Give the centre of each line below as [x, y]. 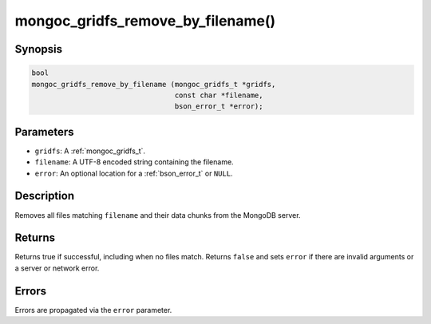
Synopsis [39, 49]
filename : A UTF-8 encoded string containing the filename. [134, 162]
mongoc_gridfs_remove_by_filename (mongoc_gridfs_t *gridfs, [154, 84]
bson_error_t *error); [219, 107]
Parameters [44, 132]
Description [45, 196]
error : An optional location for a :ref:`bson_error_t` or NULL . [134, 173]
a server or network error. [57, 268]
